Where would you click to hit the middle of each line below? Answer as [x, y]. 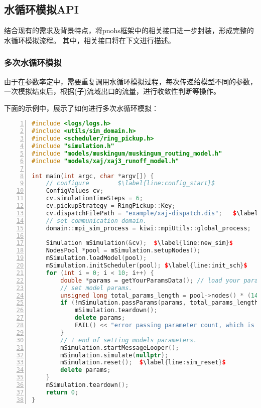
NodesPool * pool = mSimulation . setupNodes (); [123, 251]
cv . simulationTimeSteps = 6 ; [94, 198]
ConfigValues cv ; [75, 191]
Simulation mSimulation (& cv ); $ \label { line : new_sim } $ [140, 243]
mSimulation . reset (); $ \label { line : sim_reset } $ [143, 363]
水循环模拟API [41, 9]
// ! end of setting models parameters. [129, 340]
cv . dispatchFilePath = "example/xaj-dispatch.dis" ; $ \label [152, 213]
